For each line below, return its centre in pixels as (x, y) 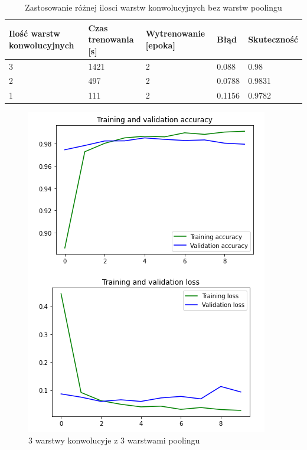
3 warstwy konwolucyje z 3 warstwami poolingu (114, 440)
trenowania (111, 39)
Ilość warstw (35, 33)
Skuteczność (273, 39)
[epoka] (160, 45)
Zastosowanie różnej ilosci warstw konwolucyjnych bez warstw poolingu (153, 7)
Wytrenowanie (175, 33)
